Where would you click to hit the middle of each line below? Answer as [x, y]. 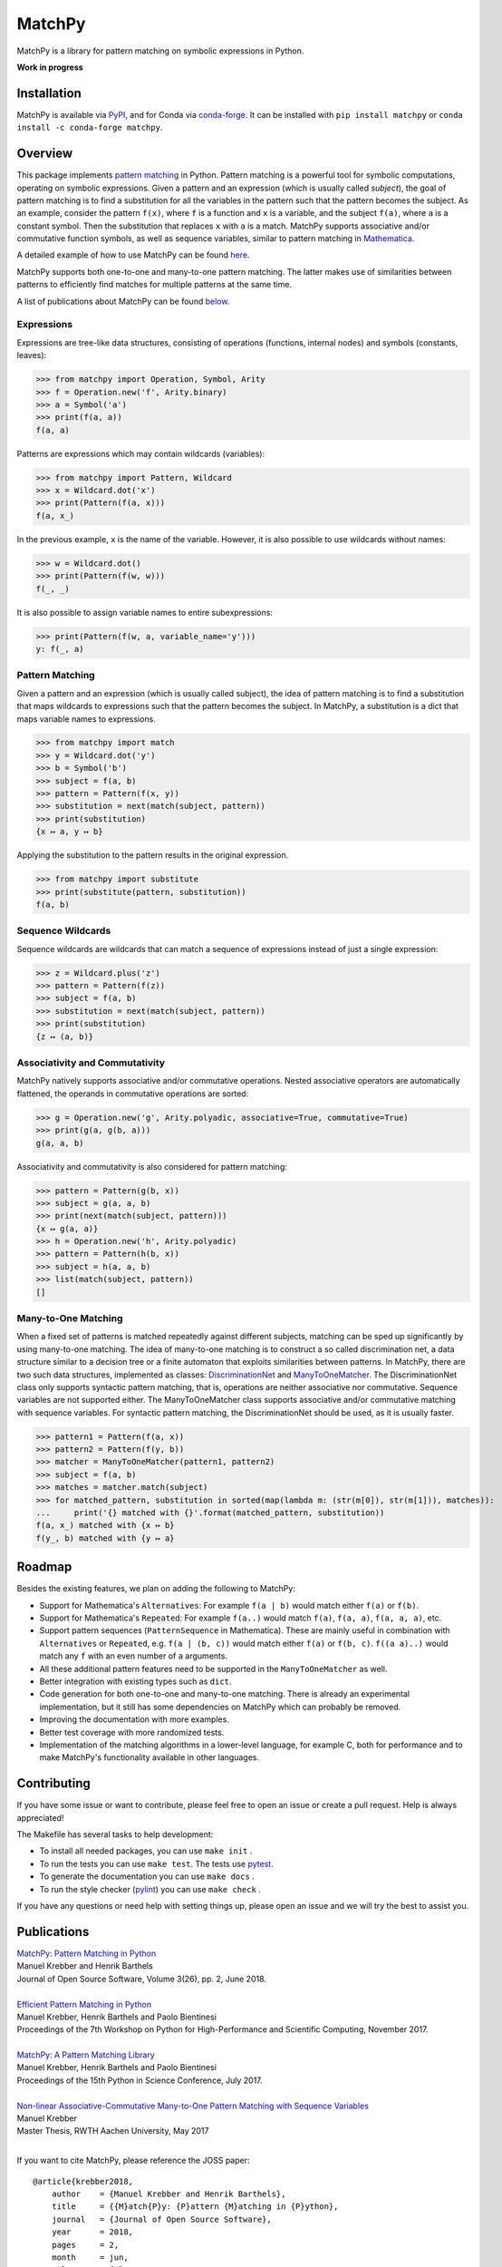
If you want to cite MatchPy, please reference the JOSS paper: [133, 2160]
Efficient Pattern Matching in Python [84, 2004]
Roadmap [44, 1567]
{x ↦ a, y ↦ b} [69, 832]
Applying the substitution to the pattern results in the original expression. [153, 855]
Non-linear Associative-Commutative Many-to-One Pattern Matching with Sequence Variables [193, 2106]
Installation [49, 93]
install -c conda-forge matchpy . [90, 128]
